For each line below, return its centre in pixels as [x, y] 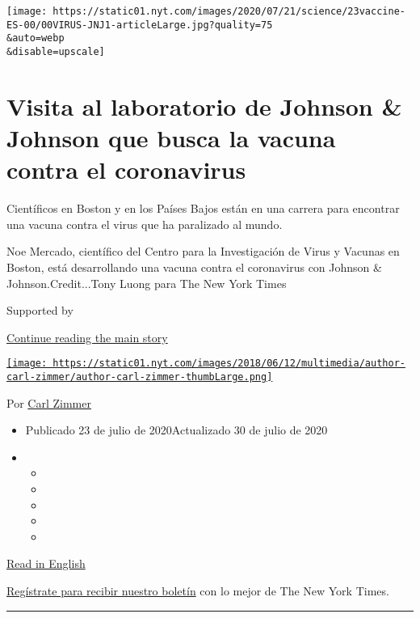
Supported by [40, 310]
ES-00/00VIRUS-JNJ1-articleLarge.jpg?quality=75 [140, 25]
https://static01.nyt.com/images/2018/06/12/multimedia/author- [229, 364]
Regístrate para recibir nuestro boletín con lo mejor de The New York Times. [198, 590]
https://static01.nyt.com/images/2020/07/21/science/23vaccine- [229, 11]
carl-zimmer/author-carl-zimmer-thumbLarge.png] [140, 377]
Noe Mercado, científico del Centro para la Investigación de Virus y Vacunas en [203, 251]
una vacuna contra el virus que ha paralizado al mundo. [145, 224]
